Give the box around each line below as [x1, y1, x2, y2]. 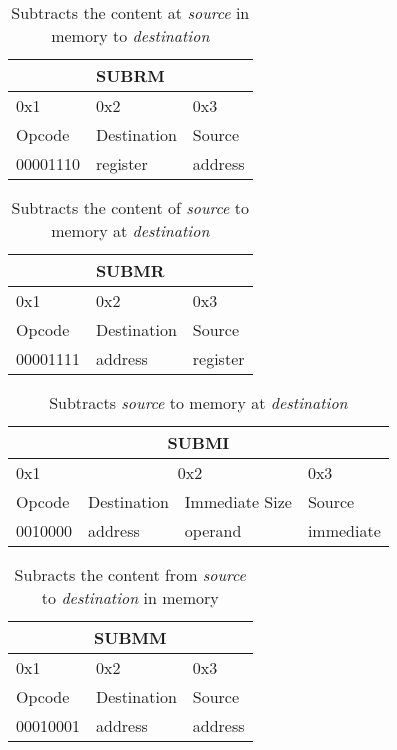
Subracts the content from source [14, 563, 246, 586]
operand [184, 519, 242, 542]
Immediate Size [184, 490, 292, 513]
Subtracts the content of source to [11, 196, 250, 219]
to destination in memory [41, 586, 219, 609]
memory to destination [51, 24, 210, 47]
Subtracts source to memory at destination [49, 391, 348, 414]
